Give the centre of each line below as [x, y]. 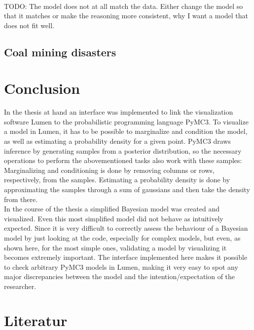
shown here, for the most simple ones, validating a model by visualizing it [115, 247]
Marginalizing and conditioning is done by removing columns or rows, [109, 170]
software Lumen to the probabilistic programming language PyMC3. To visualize [126, 121]
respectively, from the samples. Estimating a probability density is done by [117, 180]
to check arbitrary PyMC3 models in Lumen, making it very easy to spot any [121, 267]
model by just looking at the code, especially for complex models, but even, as [122, 238]
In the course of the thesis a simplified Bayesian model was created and [112, 209]
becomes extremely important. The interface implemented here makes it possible [126, 257]
